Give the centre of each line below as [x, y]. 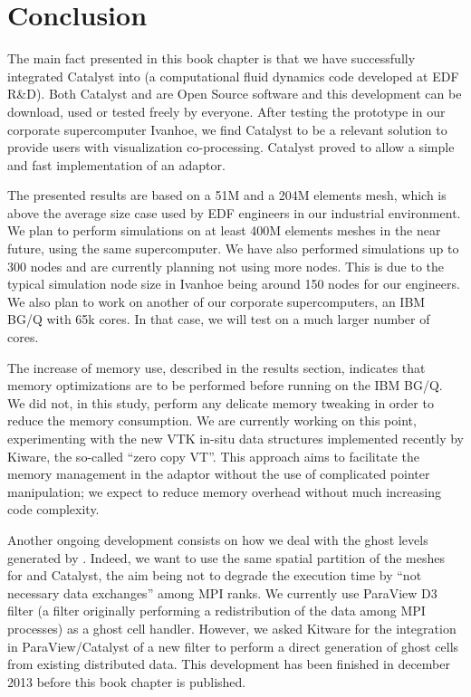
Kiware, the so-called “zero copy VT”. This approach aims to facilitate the [213, 456]
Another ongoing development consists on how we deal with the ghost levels [218, 539]
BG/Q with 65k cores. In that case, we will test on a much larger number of [219, 319]
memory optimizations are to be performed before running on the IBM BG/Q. [225, 385]
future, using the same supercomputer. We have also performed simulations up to [233, 248]
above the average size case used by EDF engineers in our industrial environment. [234, 212]
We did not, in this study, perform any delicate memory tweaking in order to [221, 402]
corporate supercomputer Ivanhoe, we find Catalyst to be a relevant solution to [227, 129]
